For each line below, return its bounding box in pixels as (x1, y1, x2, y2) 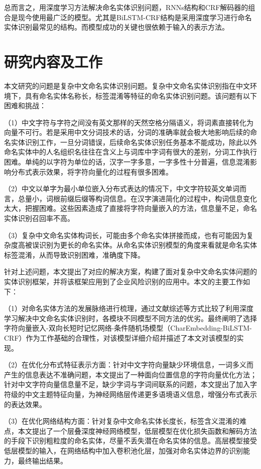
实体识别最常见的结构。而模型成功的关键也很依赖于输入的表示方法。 (4, 22, 229, 32)
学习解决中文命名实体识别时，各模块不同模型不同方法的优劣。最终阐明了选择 (4, 312, 257, 323)
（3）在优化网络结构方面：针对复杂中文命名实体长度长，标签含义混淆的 (4, 416, 239, 426)
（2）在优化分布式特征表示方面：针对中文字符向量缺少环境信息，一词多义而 (4, 359, 253, 370)
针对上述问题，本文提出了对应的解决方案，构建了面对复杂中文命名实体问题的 (4, 266, 257, 277)
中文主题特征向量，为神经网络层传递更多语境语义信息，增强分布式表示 (25, 388, 257, 399)
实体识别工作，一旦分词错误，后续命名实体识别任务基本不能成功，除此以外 (11, 136, 257, 147)
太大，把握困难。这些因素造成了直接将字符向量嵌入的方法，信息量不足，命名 (4, 203, 257, 213)
